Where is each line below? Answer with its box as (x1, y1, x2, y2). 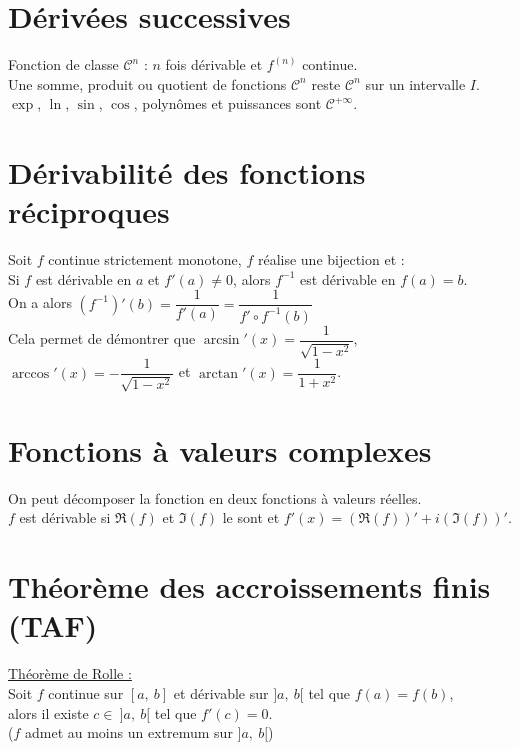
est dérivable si (19, 507, 111, 528)
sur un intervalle (365, 73, 466, 94)
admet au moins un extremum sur (24, 722, 233, 743)
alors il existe (8, 702, 89, 723)
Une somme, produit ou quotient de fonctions (8, 73, 287, 94)
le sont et (222, 507, 280, 528)
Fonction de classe (8, 54, 119, 75)
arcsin (203, 333, 240, 348)
